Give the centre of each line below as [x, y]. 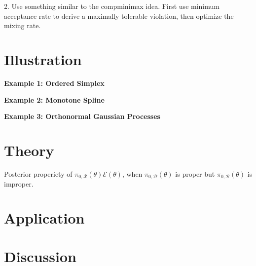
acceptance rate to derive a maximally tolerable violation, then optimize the [119, 16]
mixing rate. [22, 25]
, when [132, 173]
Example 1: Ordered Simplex [54, 83]
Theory [29, 150]
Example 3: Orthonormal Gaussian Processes [82, 116]
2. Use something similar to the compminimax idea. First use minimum [112, 6]
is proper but [195, 173]
